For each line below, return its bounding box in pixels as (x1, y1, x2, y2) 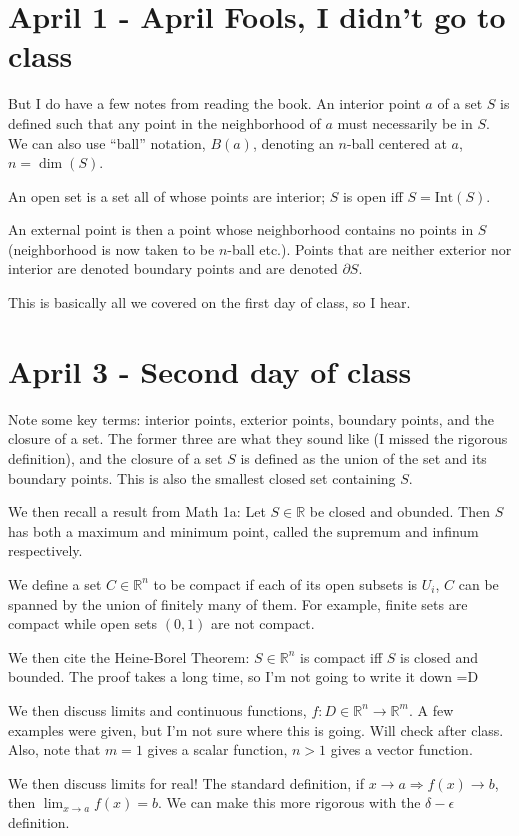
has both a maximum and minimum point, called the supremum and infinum (8, 520, 479, 541)
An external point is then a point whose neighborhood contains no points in (8, 219, 474, 240)
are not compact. (211, 613, 315, 634)
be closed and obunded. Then (309, 501, 490, 522)
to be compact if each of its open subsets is (153, 573, 418, 594)
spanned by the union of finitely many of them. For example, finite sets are (8, 593, 468, 614)
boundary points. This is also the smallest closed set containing (8, 467, 396, 488)
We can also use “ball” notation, (8, 132, 206, 153)
